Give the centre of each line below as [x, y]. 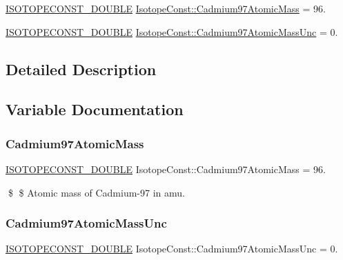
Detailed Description [81, 69]
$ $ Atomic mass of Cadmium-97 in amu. [96, 192]
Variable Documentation [95, 109]
